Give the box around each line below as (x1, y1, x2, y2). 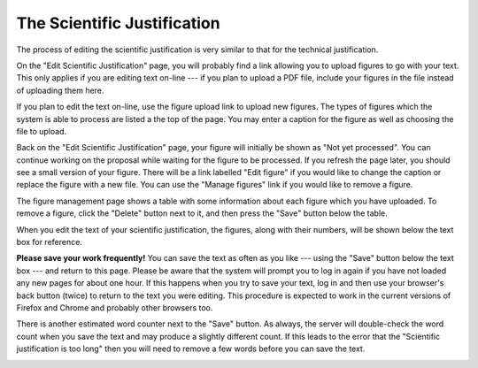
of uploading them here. (16, 85, 104, 96)
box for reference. (16, 237, 83, 248)
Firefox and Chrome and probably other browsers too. (16, 302, 213, 313)
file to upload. (16, 126, 67, 136)
